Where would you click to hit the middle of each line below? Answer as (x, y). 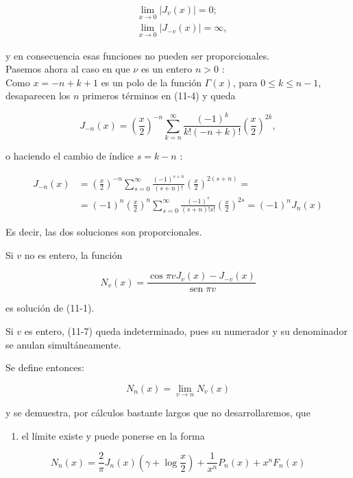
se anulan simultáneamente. (63, 344)
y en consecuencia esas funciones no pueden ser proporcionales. (138, 55)
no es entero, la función (73, 254)
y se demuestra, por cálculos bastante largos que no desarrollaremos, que (158, 413)
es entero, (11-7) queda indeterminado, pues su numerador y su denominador (186, 331)
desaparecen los (38, 96)
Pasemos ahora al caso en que (68, 69)
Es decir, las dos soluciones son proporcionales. (104, 232)
